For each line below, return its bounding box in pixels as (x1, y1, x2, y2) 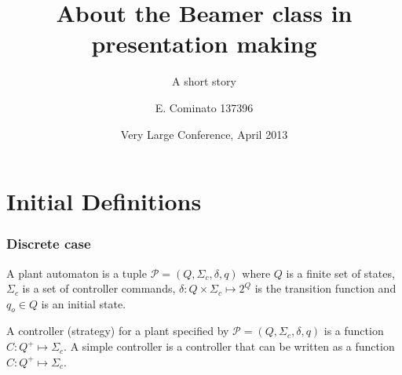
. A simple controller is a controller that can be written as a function (64, 338, 395, 355)
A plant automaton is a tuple (6, 264, 147, 281)
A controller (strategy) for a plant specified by (6, 322, 229, 339)
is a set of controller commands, (22, 280, 176, 297)
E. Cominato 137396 (155, 99, 254, 115)
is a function (323, 322, 384, 339)
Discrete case (6, 234, 91, 253)
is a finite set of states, (286, 264, 395, 281)
